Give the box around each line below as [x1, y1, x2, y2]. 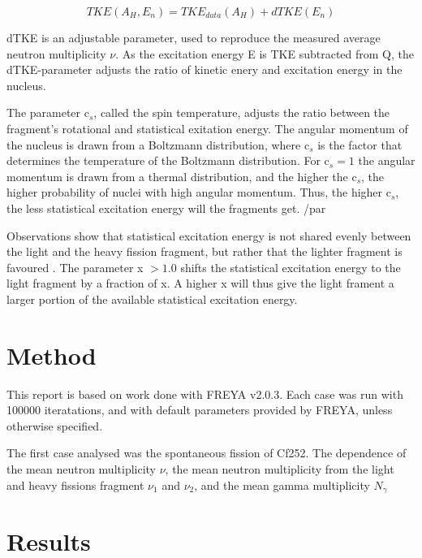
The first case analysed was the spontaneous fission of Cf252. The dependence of [6, 444, 407, 461]
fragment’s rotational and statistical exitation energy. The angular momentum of [6, 119, 408, 136]
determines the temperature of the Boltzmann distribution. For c [6, 152, 329, 169]
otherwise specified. [6, 417, 103, 434]
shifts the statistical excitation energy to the [180, 258, 401, 275]
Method [6, 338, 97, 371]
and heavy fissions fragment [6, 476, 144, 493]
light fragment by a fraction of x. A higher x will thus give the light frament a [6, 275, 394, 292]
